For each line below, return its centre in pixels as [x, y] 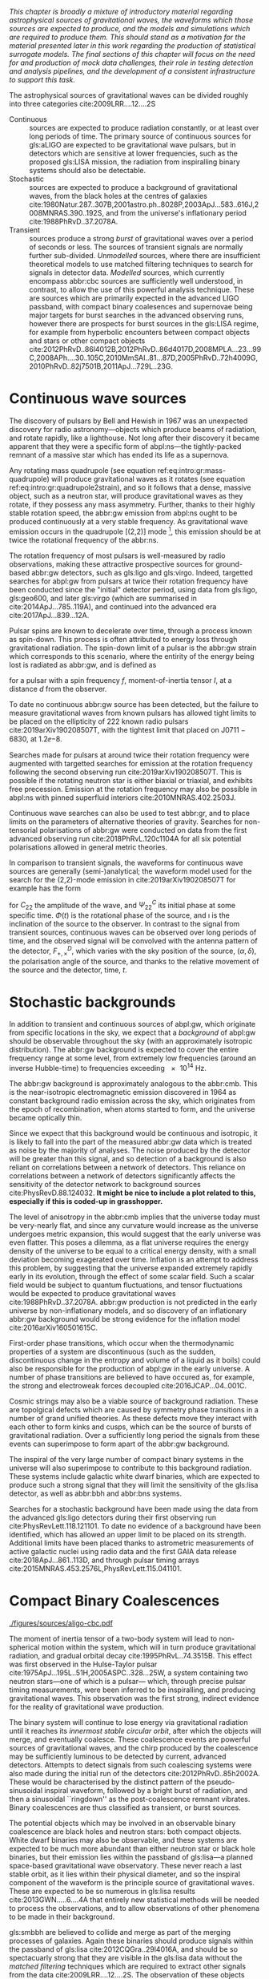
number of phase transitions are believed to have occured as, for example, [132, 1377]
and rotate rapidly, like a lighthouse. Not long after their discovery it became [134, 438]
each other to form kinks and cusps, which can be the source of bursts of [130, 1427]
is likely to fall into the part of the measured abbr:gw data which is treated [131, 1142]
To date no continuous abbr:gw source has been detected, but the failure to [134, 704]
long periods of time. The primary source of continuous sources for [140, 136]
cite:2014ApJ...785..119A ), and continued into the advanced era [113, 606]
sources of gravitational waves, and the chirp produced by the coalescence [134, 1748]
